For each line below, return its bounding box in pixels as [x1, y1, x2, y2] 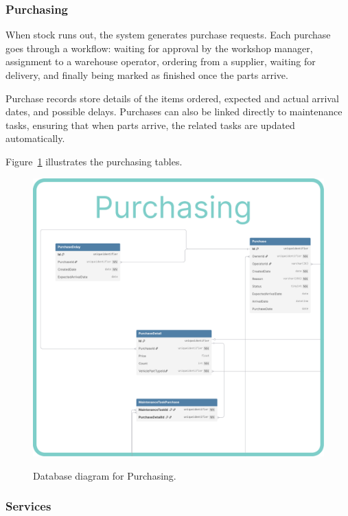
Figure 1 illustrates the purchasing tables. [5, 154, 183, 168]
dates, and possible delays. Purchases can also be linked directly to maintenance [5, 104, 343, 119]
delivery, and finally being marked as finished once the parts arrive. [5, 68, 288, 82]
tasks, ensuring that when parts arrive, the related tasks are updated [5, 117, 295, 132]
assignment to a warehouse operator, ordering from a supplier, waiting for [5, 54, 316, 69]
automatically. [5, 131, 65, 145]
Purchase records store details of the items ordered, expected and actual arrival [5, 91, 339, 105]
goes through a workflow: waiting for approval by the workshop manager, [5, 40, 313, 55]
